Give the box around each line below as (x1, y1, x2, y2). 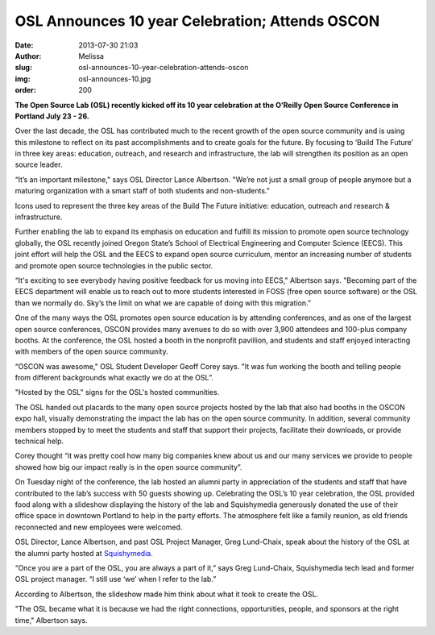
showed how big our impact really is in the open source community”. (14, 462, 242, 471)
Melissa (78, 51, 105, 60)
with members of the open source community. (14, 347, 168, 356)
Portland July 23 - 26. (14, 111, 90, 121)
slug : (14, 63, 32, 73)
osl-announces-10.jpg (78, 73, 151, 84)
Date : (14, 40, 34, 50)
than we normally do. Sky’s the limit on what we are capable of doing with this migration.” (14, 298, 312, 308)
